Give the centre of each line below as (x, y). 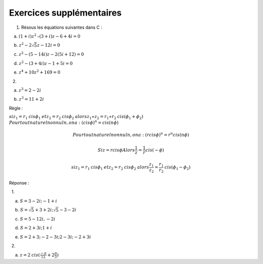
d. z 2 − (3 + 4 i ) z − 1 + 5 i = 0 (43, 63)
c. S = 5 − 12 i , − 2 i (35, 219)
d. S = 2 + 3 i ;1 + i (33, 228)
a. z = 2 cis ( (27, 255)
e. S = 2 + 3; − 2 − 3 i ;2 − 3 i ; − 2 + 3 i (53, 237)
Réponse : (19, 183)
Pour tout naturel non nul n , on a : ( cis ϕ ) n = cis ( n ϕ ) (64, 122)
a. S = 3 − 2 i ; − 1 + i (36, 201)
